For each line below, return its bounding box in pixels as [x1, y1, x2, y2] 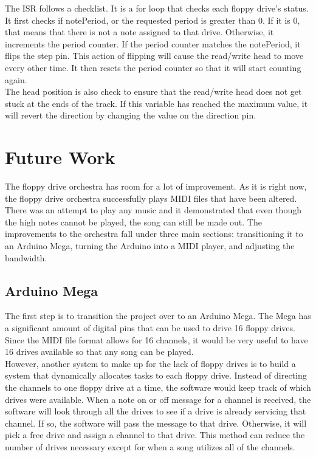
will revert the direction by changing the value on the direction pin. [5, 109, 256, 122]
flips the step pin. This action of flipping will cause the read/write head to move [5, 49, 304, 62]
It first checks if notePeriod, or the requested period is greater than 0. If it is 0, [5, 13, 300, 26]
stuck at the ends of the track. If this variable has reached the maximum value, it [5, 97, 308, 109]
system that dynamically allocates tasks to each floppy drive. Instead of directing [5, 369, 307, 382]
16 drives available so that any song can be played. [5, 345, 194, 358]
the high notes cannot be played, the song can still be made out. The [5, 215, 262, 228]
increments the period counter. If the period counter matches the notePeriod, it [5, 37, 301, 50]
